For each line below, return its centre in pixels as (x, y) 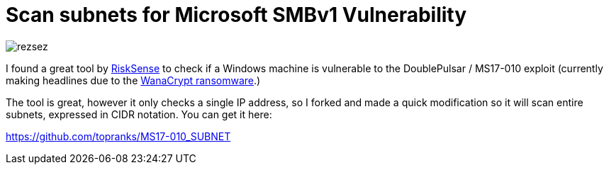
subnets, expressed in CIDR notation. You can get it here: (139, 114)
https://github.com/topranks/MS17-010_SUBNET (118, 136)
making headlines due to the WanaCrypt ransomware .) (133, 80)
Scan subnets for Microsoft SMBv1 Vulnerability (236, 15)
